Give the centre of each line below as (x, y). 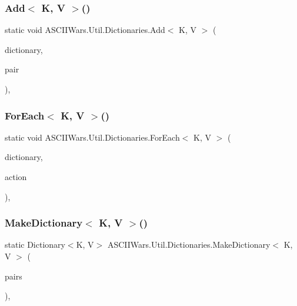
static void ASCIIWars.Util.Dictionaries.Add (85, 30)
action (16, 177)
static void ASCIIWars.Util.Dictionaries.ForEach (92, 137)
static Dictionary (35, 245)
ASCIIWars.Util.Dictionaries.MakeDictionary (189, 245)
